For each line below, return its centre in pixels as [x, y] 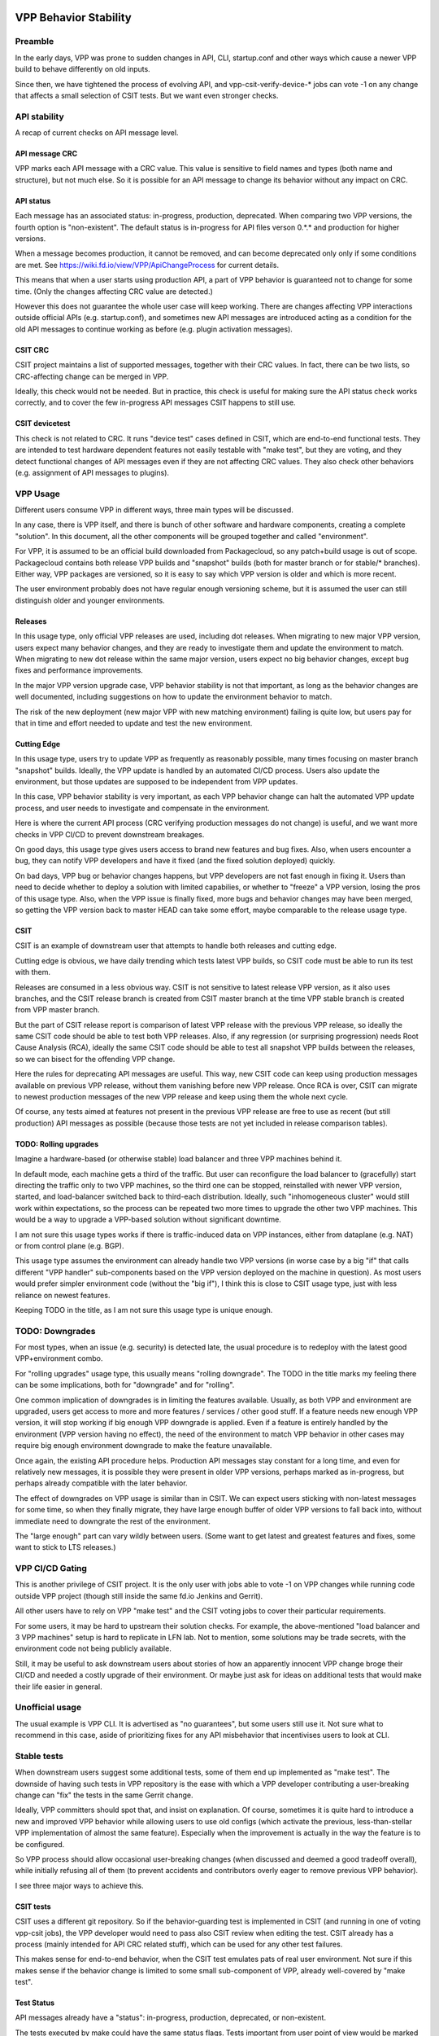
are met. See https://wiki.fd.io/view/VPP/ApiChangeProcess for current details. [147, 265]
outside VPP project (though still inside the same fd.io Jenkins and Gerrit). [139, 1595]
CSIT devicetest [43, 423]
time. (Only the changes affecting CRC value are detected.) [114, 291]
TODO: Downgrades [55, 1331]
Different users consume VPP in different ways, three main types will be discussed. [154, 510]
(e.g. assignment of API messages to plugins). [92, 472]
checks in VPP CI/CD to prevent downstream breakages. [110, 834]
